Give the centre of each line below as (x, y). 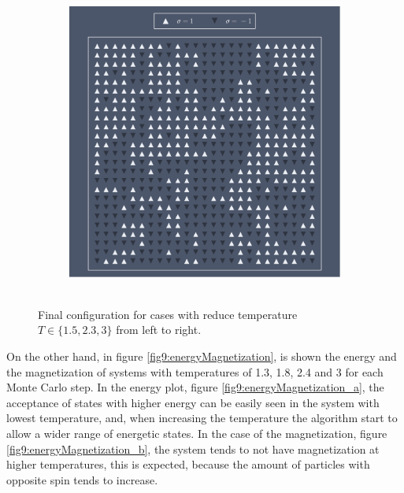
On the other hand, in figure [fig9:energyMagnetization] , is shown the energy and (202, 356)
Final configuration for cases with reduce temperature (168, 314)
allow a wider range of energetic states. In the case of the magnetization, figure (197, 433)
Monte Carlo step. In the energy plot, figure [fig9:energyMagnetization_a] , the (195, 387)
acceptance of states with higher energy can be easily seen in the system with (193, 402)
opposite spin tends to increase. (82, 479)
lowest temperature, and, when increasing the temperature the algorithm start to (202, 418)
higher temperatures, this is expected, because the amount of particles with (188, 464)
